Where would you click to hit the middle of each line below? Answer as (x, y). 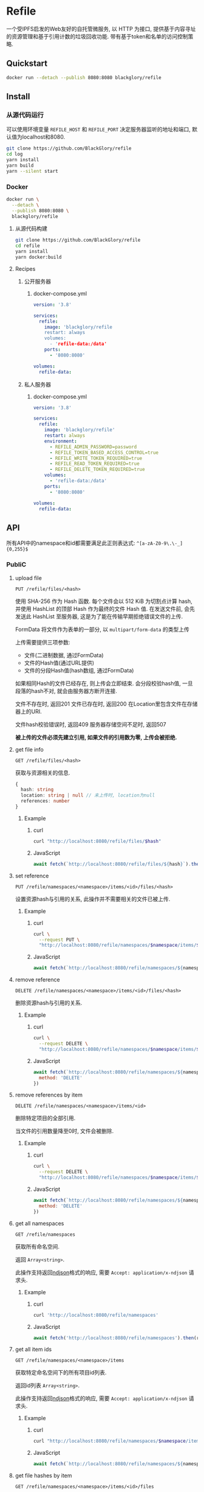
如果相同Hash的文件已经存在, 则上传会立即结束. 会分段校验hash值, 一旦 (104, 683)
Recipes (25, 268)
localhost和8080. (44, 137)
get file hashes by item (43, 1476)
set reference (32, 876)
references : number (45, 801)
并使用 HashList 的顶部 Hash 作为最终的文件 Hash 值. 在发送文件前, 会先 (105, 608)
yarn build (20, 166)
